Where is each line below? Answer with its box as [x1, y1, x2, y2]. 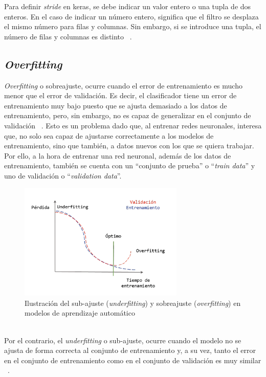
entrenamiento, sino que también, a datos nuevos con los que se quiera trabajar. [4, 140, 254, 151]
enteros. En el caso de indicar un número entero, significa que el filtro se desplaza [4, 11, 259, 21]
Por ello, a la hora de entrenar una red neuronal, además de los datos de [4, 150, 231, 161]
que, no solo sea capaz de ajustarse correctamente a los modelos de [4, 130, 214, 141]
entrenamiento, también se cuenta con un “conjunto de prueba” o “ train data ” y [4, 160, 255, 171]
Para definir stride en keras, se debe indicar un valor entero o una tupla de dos [4, 1, 251, 11]
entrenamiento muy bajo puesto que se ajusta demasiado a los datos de [4, 100, 227, 110]
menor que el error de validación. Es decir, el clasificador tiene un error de [4, 90, 237, 101]
